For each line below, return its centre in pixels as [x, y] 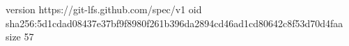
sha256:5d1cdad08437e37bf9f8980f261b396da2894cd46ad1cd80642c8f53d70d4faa [174, 23]
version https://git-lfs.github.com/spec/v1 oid [104, 9]
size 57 [20, 37]
